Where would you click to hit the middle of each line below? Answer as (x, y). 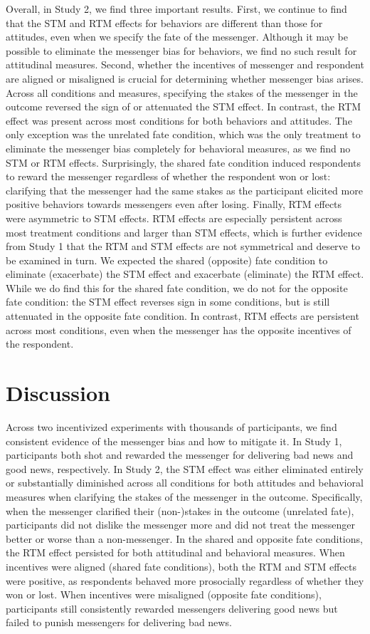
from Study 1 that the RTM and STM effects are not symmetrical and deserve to (183, 246)
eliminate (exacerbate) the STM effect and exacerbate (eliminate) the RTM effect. (185, 274)
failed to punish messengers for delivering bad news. (119, 622)
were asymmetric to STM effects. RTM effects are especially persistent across (174, 218)
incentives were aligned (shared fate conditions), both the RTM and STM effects (181, 566)
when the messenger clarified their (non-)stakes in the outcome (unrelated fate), (180, 510)
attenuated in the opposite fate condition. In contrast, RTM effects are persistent (183, 316)
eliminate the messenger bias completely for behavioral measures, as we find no (178, 148)
